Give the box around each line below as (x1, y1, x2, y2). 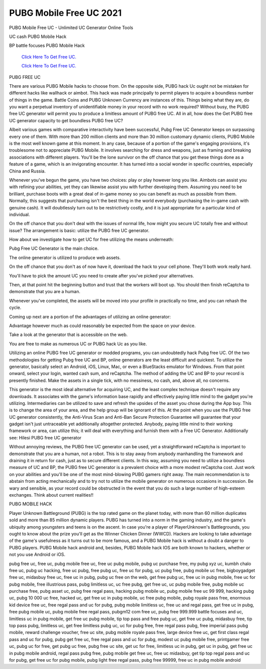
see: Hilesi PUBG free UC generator (9, 435, 82, 440)
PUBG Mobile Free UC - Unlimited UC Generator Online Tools (9, 25, 133, 31)
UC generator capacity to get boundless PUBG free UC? (9, 117, 123, 123)
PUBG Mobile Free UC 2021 (9, 7, 122, 18)
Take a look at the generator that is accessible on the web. (9, 332, 128, 337)
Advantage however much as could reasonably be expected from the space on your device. (9, 323, 196, 329)
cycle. (9, 304, 22, 310)
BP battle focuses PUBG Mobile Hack (9, 42, 85, 49)
